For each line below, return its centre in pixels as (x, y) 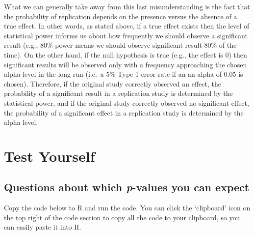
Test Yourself (50, 156)
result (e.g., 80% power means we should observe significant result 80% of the (120, 45)
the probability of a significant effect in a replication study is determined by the (124, 112)
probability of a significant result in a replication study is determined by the (118, 93)
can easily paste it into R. (43, 227)
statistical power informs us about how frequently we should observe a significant (126, 35)
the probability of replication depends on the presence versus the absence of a (121, 16)
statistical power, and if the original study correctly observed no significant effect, (127, 103)
